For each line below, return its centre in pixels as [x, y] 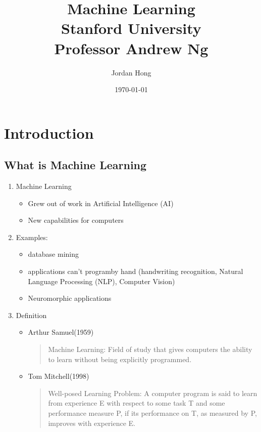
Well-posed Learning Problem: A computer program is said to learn [153, 393]
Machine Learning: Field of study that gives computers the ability [150, 349]
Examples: [32, 237]
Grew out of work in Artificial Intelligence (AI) [101, 203]
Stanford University [131, 28]
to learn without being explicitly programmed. [120, 359]
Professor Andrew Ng [131, 48]
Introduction [49, 132]
